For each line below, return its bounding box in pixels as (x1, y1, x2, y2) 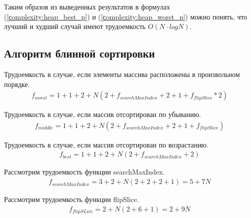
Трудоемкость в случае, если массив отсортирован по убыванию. (4, 109, 201, 119)
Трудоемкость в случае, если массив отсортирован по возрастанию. (4, 139, 209, 149)
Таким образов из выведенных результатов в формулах (4, 1, 170, 11)
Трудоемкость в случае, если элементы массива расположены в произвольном (4, 68, 240, 79)
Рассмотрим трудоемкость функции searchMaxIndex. (4, 166, 165, 177)
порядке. (4, 78, 30, 89)
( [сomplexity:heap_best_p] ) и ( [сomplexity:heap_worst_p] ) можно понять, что (4, 11, 248, 21)
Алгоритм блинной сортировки (4, 45, 155, 61)
